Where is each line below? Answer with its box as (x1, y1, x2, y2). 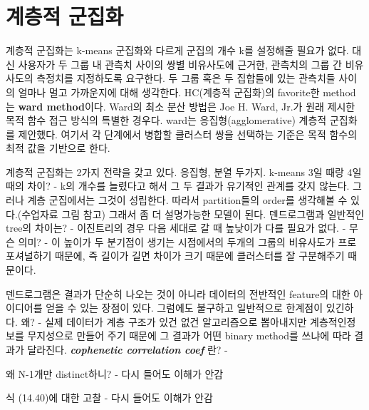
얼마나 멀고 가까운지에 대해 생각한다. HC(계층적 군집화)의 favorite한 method (18, 84, 356, 99)
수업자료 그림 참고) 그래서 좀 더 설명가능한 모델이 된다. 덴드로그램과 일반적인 (21, 206, 365, 221)
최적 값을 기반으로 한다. (6, 140, 110, 155)
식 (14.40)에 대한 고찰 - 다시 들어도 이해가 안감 (6, 390, 213, 405)
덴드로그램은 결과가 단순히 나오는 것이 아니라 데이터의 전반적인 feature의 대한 (6, 286, 350, 301)
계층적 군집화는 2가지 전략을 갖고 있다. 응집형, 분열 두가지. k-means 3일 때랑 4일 (6, 164, 362, 179)
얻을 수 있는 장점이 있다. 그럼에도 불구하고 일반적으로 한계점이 (46, 300, 323, 315)
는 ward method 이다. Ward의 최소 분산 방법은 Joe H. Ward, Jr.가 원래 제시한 (6, 98, 355, 113)
